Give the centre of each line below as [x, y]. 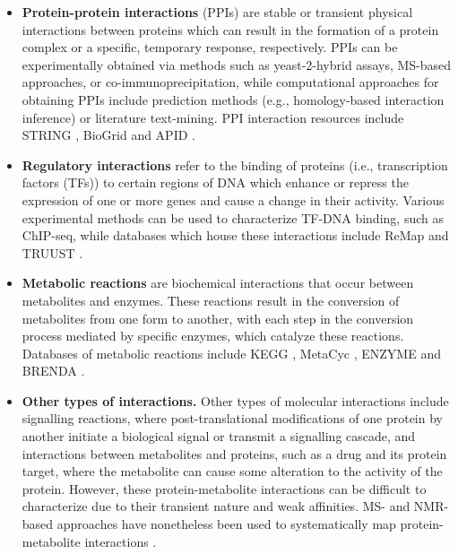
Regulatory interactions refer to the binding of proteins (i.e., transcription [235, 164]
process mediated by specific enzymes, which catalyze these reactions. [213, 336]
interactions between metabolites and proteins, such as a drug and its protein [234, 453]
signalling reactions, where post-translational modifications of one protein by [232, 418]
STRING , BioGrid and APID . [108, 135]
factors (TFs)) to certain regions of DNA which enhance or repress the [215, 182]
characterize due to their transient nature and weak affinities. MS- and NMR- [235, 506]
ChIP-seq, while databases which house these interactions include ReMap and [235, 235]
